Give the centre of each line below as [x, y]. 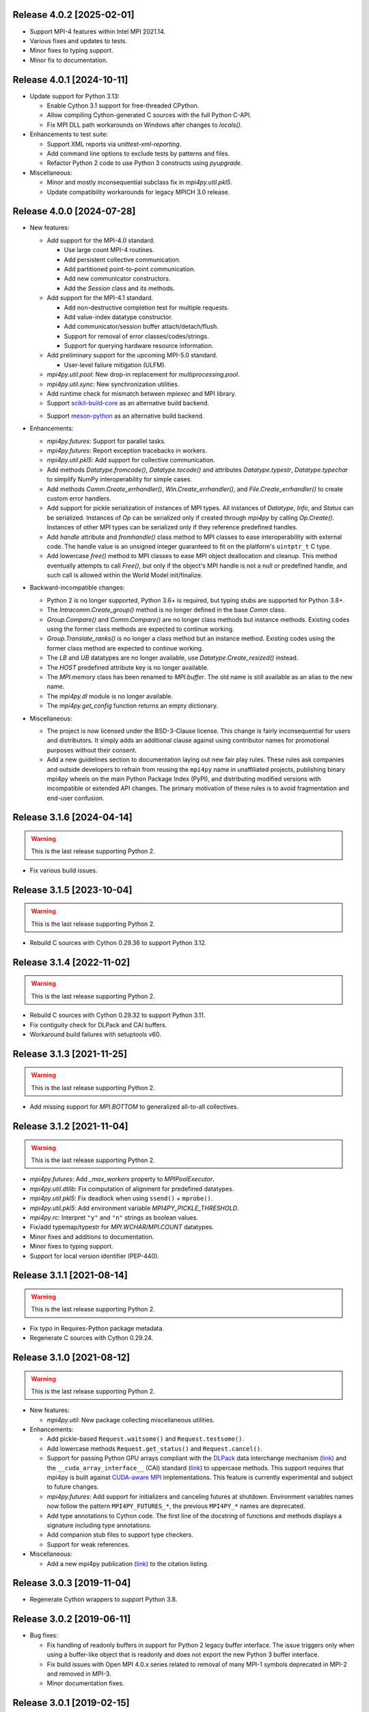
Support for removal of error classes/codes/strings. [136, 336]
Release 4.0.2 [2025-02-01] [73, 15]
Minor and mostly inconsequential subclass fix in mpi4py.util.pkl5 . [139, 182]
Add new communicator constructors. [117, 279]
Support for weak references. [88, 1544]
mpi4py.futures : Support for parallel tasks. [106, 441]
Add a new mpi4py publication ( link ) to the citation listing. [128, 1563]
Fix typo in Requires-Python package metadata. [97, 1328]
